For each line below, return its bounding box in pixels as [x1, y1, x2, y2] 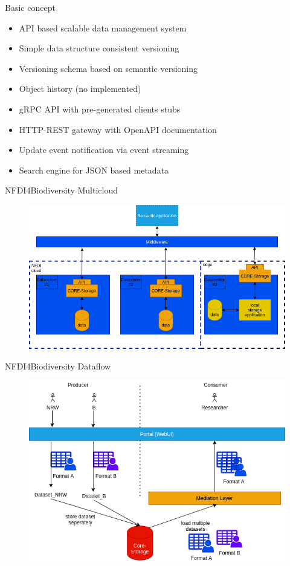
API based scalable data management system [19, 21, 187, 34]
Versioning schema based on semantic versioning [19, 62, 198, 74]
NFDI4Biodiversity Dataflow [5, 359, 111, 372]
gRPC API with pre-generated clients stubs [19, 102, 181, 115]
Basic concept [5, 1, 56, 13]
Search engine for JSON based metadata [19, 163, 169, 176]
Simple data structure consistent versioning [19, 42, 179, 54]
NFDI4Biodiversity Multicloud [5, 184, 118, 197]
